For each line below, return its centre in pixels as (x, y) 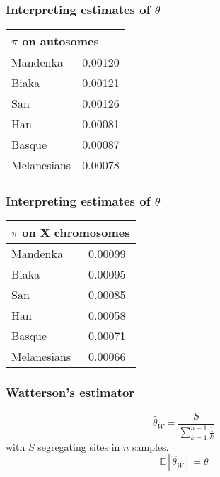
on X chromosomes (76, 232)
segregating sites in (79, 446)
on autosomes (60, 41)
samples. (151, 446)
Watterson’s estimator (70, 392)
